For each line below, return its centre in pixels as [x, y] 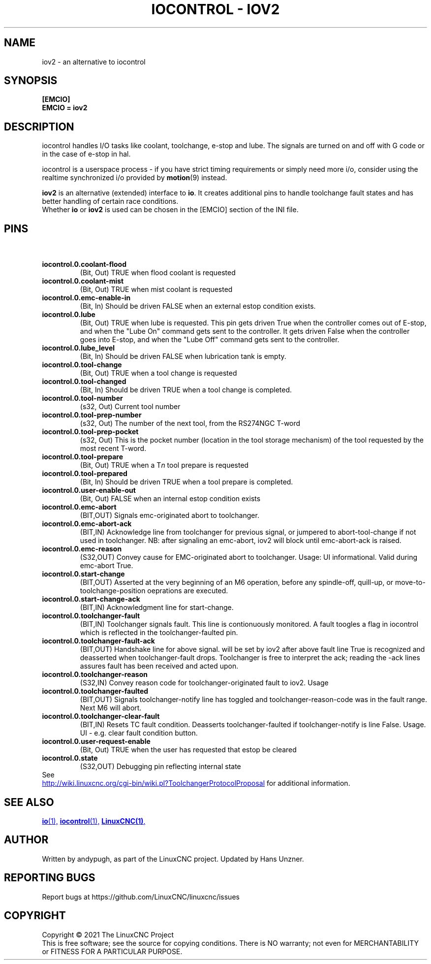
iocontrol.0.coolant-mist [83, 281]
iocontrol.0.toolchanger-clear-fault [101, 716]
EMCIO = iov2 [65, 108]
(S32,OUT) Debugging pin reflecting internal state [160, 767]
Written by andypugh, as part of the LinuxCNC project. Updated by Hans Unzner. [173, 859]
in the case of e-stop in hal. [86, 154]
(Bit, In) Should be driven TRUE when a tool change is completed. [186, 390]
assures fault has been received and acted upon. [159, 666]
